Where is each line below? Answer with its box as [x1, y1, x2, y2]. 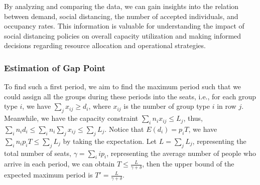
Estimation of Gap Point [4, 61, 106, 74]
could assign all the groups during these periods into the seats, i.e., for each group [4, 91, 256, 101]
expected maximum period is [4, 169, 93, 180]
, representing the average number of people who [106, 147, 256, 158]
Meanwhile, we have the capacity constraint [4, 113, 139, 123]
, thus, [183, 113, 203, 123]
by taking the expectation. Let [63, 135, 157, 146]
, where [88, 101, 111, 111]
